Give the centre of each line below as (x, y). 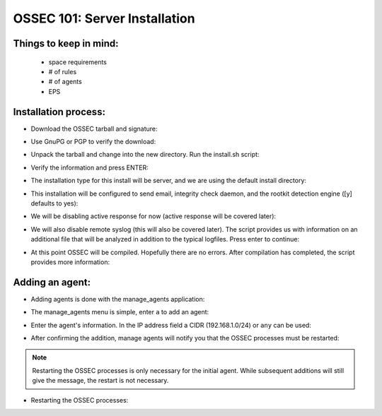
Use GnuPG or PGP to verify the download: (93, 142)
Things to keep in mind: (66, 43)
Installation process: (59, 112)
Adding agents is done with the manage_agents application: (118, 299)
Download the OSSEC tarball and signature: (94, 129)
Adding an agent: (52, 282)
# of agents (65, 82)
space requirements (78, 62)
